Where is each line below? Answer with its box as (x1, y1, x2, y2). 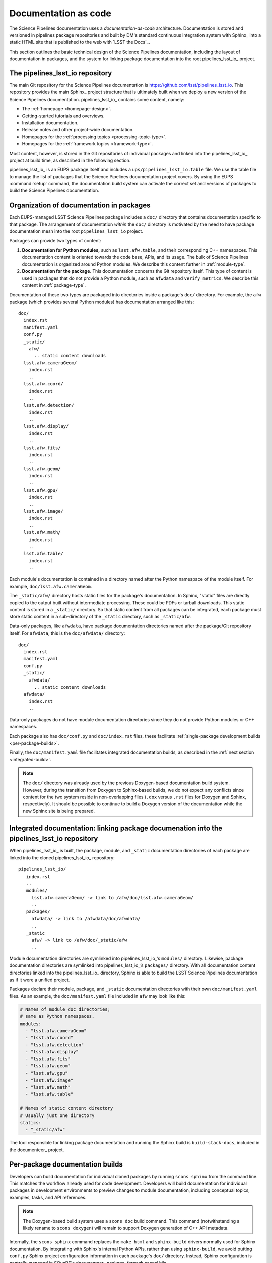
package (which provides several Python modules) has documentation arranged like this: (9, 299, 194, 305)
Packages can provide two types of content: (9, 237, 102, 244)
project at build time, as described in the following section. (9, 157, 131, 163)
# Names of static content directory (20, 1105, 113, 1111)
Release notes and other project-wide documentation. (22, 127, 134, 133)
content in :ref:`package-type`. (22, 282, 86, 288)
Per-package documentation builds (9, 1160, 123, 1169)
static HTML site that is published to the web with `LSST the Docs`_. (9, 39, 150, 45)
